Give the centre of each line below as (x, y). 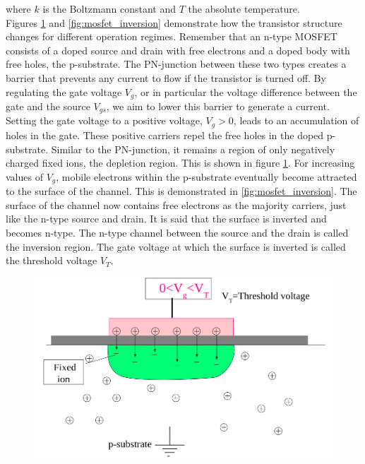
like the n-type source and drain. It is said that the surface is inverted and (166, 219)
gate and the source (48, 106)
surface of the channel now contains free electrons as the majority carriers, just (176, 204)
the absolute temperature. (244, 8)
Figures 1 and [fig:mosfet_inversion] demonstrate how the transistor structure (174, 22)
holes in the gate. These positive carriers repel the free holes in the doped (165, 135)
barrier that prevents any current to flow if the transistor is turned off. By (166, 77)
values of (24, 176)
